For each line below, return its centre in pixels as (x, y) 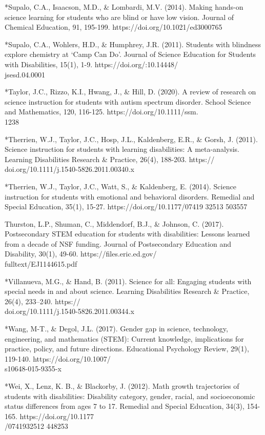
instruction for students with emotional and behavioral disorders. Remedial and (130, 196)
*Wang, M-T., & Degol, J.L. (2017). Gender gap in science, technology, (116, 329)
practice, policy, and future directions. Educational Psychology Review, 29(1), (127, 349)
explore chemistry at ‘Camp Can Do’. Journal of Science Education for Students (130, 54)
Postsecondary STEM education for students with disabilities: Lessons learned (127, 234)
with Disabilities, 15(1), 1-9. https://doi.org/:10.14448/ (91, 64)
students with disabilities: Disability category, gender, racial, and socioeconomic (130, 396)
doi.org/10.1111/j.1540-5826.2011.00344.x (69, 311)
